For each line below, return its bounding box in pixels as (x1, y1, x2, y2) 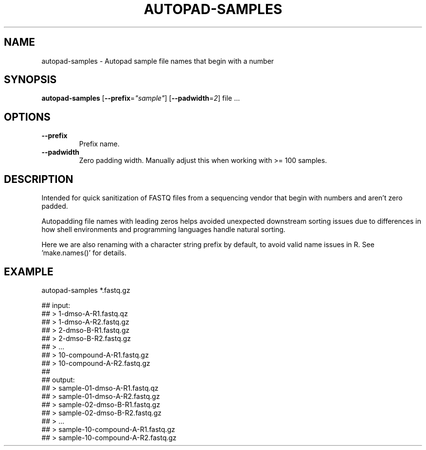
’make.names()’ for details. (41, 249, 127, 257)
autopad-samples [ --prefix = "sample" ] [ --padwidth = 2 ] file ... (41, 94, 240, 103)
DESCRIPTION (4, 173, 73, 185)
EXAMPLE (4, 265, 53, 278)
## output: (41, 375, 75, 384)
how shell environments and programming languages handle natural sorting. (41, 225, 285, 234)
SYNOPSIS (4, 73, 57, 86)
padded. (41, 202, 68, 211)
